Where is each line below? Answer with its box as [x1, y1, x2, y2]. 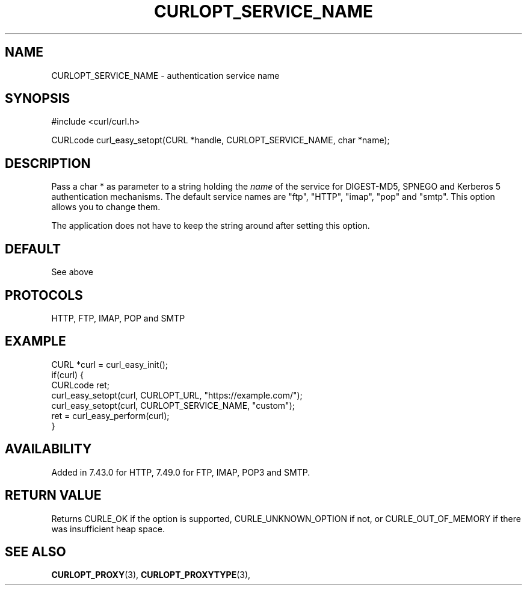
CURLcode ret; [51, 379, 110, 390]
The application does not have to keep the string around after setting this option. [51, 220, 370, 231]
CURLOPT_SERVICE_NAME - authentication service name [51, 70, 280, 81]
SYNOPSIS [5, 91, 70, 107]
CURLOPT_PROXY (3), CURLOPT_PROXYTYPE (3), [51, 570, 251, 580]
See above [51, 267, 93, 278]
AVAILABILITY [5, 441, 92, 457]
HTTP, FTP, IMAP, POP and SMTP [51, 312, 185, 323]
